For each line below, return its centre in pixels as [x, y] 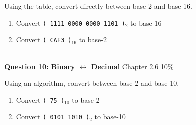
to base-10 [110, 116]
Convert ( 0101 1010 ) [53, 116]
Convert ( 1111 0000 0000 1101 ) [70, 23]
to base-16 [146, 23]
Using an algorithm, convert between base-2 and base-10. [92, 83]
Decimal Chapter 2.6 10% [133, 66]
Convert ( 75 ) [40, 99]
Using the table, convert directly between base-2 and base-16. [98, 6]
